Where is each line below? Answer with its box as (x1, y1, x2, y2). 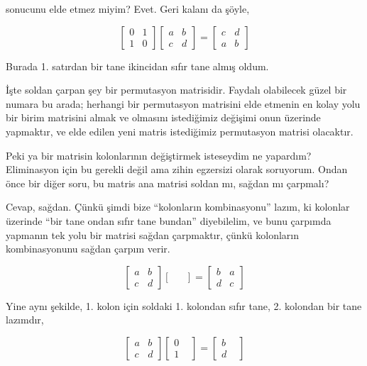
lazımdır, (6, 312, 44, 327)
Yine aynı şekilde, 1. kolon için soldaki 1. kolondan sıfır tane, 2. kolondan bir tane (6, 298, 362, 313)
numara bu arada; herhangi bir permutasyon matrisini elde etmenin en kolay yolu (6, 96, 361, 111)
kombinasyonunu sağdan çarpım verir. (6, 241, 170, 256)
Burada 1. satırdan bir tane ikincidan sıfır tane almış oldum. (6, 58, 269, 73)
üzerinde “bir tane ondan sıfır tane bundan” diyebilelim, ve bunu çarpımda (6, 213, 332, 228)
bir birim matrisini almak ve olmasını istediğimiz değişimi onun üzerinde (6, 110, 321, 125)
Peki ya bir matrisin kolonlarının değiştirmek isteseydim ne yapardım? (6, 148, 312, 162)
